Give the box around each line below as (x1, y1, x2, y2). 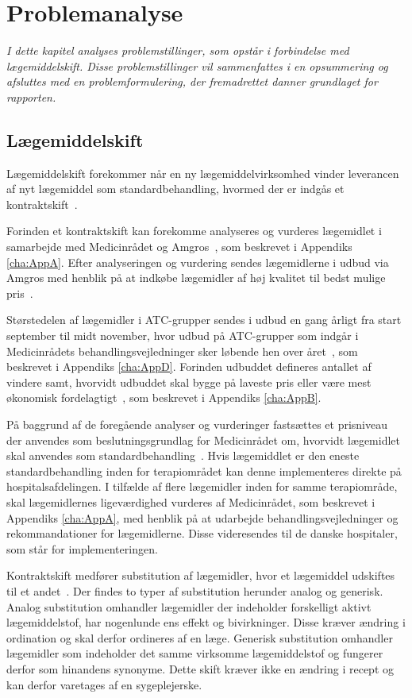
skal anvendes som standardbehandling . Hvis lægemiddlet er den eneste (6, 447, 360, 464)
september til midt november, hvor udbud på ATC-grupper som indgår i (6, 327, 359, 344)
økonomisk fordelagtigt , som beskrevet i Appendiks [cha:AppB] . (6, 389, 322, 406)
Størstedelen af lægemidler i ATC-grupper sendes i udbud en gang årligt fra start (6, 311, 402, 328)
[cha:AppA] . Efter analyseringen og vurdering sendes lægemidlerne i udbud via (6, 253, 389, 270)
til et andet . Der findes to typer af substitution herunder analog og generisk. (6, 582, 383, 599)
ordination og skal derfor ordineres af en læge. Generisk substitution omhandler (6, 629, 393, 646)
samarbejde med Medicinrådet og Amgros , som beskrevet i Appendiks (6, 238, 352, 255)
